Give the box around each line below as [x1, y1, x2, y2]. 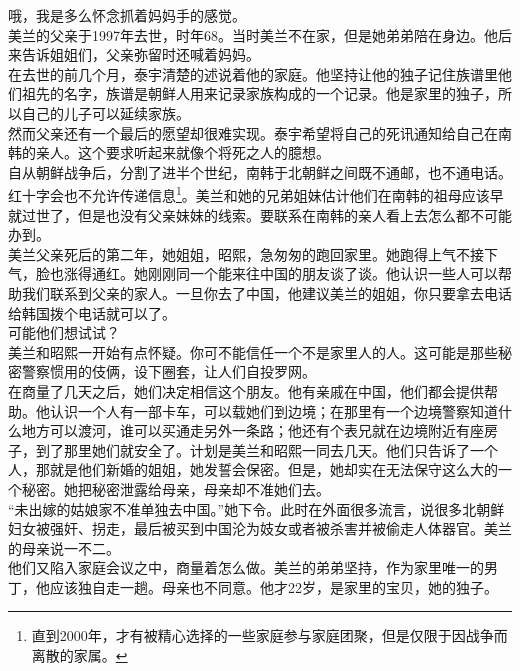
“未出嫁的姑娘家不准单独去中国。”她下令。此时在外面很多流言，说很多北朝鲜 [8, 498, 505, 519]
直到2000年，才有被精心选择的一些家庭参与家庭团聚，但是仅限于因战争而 [31, 625, 508, 646]
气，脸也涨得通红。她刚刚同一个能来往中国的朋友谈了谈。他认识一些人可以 [8, 263, 498, 284]
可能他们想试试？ [8, 322, 120, 343]
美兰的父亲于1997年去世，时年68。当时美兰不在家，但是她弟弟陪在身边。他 [8, 24, 498, 45]
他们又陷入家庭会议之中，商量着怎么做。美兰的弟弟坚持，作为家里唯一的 [8, 557, 484, 578]
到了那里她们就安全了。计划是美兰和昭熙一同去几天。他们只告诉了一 [35, 439, 484, 460]
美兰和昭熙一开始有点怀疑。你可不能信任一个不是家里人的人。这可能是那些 [8, 341, 498, 362]
